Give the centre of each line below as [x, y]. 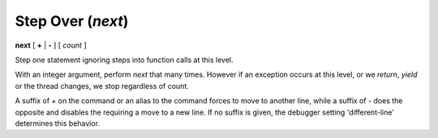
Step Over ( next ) [72, 21]
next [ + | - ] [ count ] [51, 45]
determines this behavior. [58, 123]
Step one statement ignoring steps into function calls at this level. [124, 60]
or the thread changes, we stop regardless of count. [102, 86]
